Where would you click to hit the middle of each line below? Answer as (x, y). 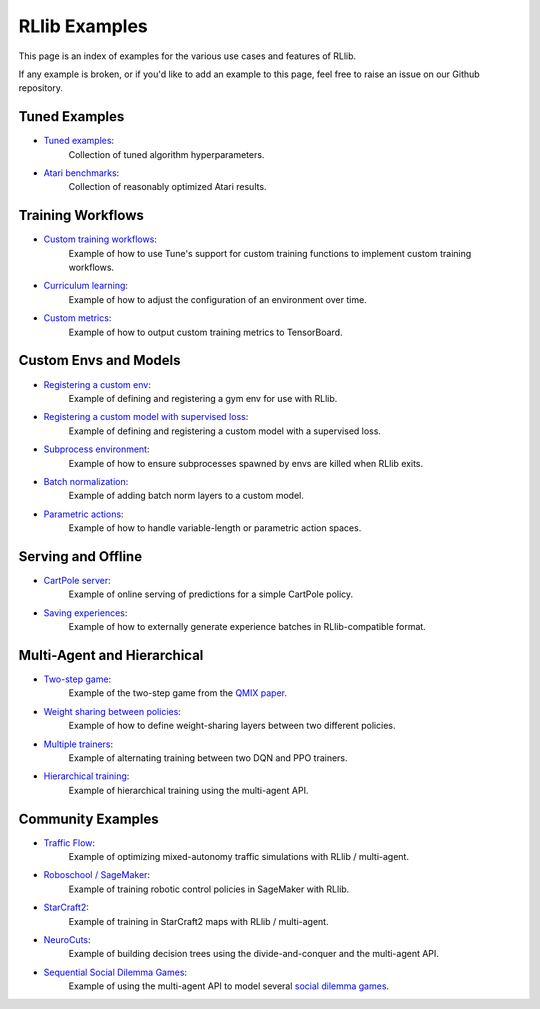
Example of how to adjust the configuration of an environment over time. (217, 299)
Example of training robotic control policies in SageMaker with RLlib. (209, 889)
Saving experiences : (85, 612)
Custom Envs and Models (99, 360)
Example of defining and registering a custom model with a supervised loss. (225, 431)
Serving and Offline (80, 556)
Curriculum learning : (86, 286)
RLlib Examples (83, 26)
